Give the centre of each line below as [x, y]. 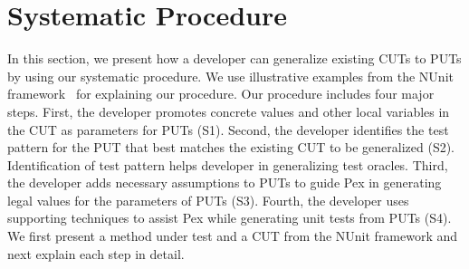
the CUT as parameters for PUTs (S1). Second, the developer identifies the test [228, 129]
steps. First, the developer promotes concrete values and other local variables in [229, 111]
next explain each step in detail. [96, 253]
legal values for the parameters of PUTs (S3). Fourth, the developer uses [208, 200]
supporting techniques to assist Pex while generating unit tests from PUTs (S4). [230, 218]
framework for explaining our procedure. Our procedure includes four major [221, 94]
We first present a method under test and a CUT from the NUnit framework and [233, 236]
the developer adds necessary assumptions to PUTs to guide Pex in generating [225, 183]
